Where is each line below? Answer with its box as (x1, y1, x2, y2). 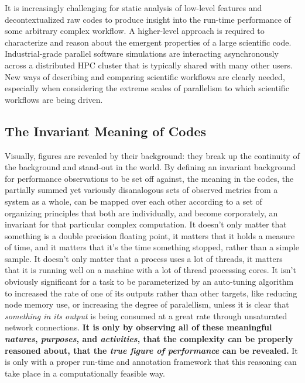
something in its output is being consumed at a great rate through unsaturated (5, 309, 287, 322)
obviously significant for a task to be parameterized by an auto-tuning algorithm (5, 275, 294, 288)
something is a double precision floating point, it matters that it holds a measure (5, 229, 295, 241)
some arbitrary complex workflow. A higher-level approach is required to (5, 25, 265, 37)
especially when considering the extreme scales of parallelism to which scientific (5, 82, 289, 94)
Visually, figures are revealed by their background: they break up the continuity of (5, 149, 300, 161)
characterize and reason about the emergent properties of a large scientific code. (5, 36, 292, 48)
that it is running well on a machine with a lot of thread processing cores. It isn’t (5, 264, 296, 276)
